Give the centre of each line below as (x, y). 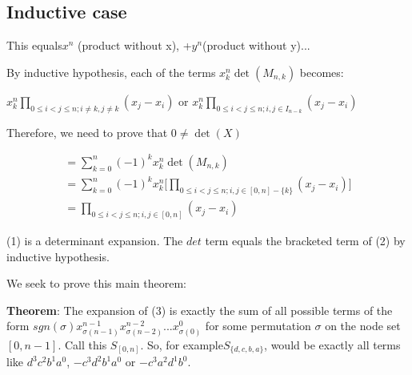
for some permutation (258, 326)
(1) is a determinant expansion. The (95, 240)
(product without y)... (256, 45)
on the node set (363, 326)
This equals (34, 45)
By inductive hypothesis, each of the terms (111, 72)
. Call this (82, 344)
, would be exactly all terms (332, 344)
